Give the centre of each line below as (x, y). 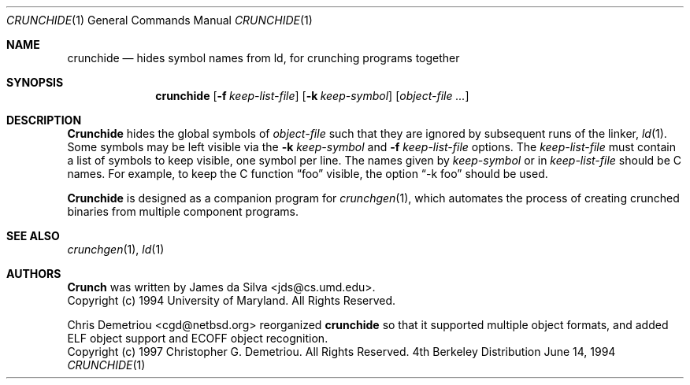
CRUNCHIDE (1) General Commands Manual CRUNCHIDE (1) (160, 20)
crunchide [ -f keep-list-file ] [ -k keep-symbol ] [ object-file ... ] (312, 96)
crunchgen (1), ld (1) (116, 249)
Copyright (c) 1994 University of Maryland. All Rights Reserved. (232, 300)
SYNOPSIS (35, 82)
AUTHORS (34, 274)
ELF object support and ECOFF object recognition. (198, 338)
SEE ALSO (33, 236)
